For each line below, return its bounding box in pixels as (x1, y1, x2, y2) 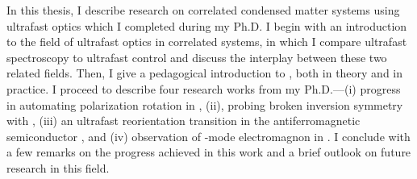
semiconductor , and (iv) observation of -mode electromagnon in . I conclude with (6, 127, 411, 144)
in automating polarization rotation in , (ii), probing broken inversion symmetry (6, 96, 403, 113)
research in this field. (6, 159, 110, 176)
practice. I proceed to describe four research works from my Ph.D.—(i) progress (6, 80, 401, 97)
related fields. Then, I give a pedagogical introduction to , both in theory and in (6, 65, 403, 81)
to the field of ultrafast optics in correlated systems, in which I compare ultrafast (6, 33, 407, 50)
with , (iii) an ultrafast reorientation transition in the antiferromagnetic (6, 112, 361, 129)
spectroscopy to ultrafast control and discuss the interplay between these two (6, 48, 387, 65)
